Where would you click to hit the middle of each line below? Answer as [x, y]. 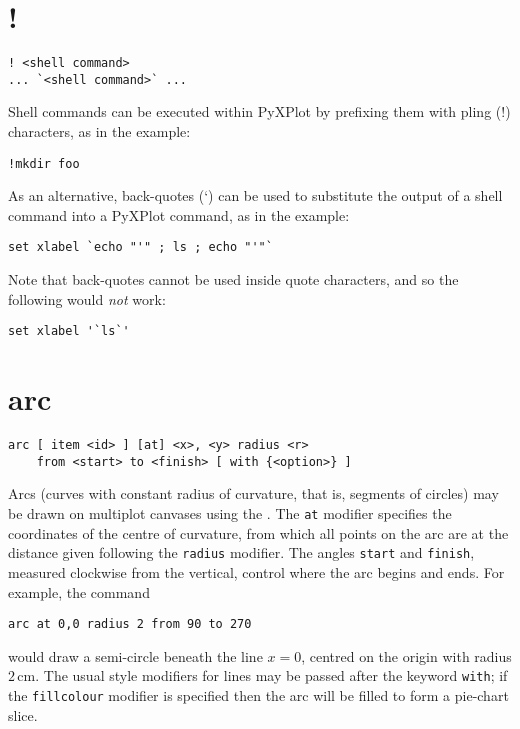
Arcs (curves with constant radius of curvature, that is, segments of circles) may [253, 493]
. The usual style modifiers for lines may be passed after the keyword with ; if [271, 675]
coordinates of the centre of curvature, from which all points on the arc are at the [258, 532]
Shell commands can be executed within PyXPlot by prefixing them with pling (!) [259, 111]
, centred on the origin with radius [406, 655]
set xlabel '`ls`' [69, 331]
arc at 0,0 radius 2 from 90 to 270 [130, 624]
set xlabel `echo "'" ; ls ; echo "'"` [140, 247]
